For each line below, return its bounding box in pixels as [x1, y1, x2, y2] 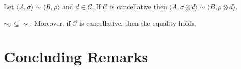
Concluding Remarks [4, 46, 148, 67]
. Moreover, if [30, 18, 71, 28]
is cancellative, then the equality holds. [79, 18, 196, 28]
